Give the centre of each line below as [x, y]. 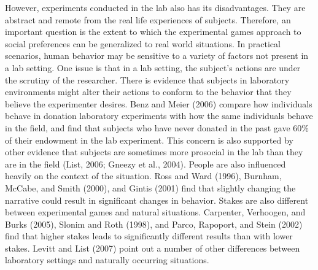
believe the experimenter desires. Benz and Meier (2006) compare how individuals [159, 103]
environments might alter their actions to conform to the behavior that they [148, 92]
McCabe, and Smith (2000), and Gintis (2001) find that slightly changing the [150, 187]
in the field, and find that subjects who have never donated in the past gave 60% [157, 127]
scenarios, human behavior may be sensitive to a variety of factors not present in [157, 56]
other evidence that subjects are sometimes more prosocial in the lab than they [154, 152]
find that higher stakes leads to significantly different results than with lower [149, 236]
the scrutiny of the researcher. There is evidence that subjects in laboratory [147, 79]
